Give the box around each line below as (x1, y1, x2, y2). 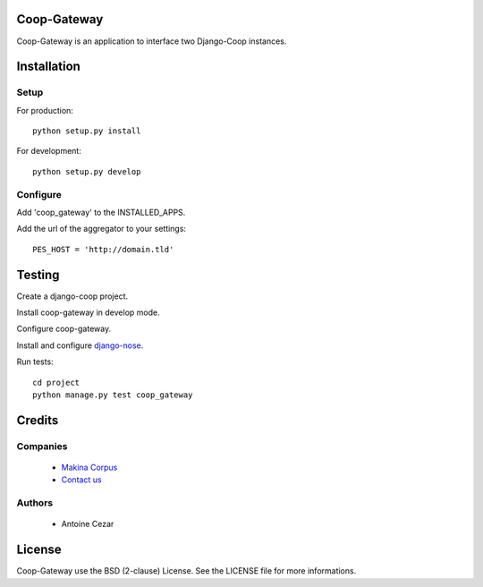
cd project (32, 377, 80, 387)
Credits (16, 413, 59, 428)
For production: (16, 105, 73, 115)
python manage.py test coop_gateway (32, 390, 193, 400)
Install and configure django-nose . (16, 340, 144, 351)
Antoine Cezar (61, 519, 114, 530)
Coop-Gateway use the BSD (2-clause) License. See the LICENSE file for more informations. (16, 566, 357, 576)
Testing (16, 267, 60, 282)
